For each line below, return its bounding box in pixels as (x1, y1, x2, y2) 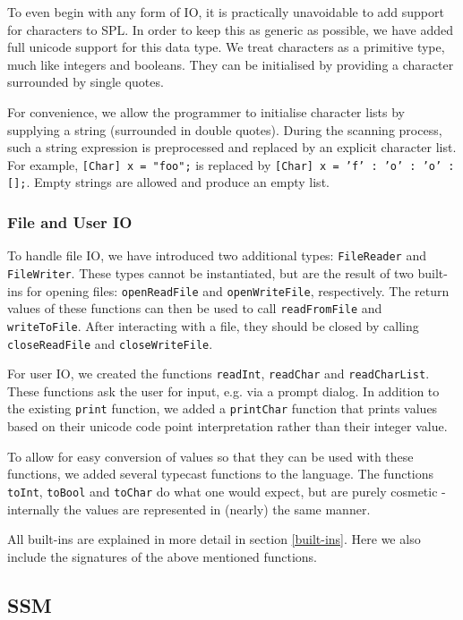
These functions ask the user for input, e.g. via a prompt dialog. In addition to (7, 381, 440, 400)
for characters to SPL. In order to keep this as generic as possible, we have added (7, 20, 454, 38)
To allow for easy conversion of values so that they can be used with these (7, 446, 414, 465)
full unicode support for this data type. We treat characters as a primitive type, (7, 38, 445, 56)
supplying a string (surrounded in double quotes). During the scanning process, (7, 120, 442, 139)
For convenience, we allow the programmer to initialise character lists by (7, 102, 405, 121)
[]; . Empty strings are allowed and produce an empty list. (7, 173, 330, 191)
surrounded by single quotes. (7, 72, 164, 91)
